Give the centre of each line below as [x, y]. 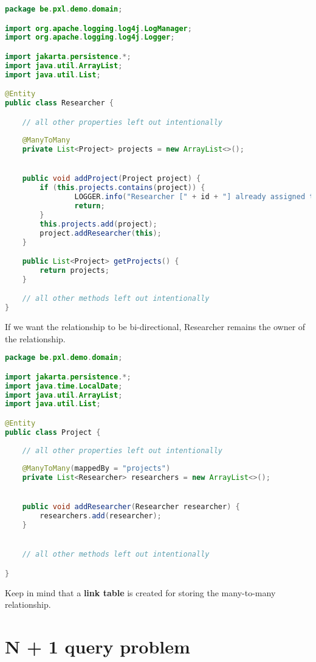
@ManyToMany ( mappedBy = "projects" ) [96, 469]
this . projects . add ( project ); [98, 224]
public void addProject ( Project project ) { [112, 179]
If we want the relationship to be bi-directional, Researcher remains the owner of [155, 327]
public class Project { [53, 432]
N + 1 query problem [98, 646]
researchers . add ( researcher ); [101, 516]
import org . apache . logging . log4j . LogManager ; [98, 28]
